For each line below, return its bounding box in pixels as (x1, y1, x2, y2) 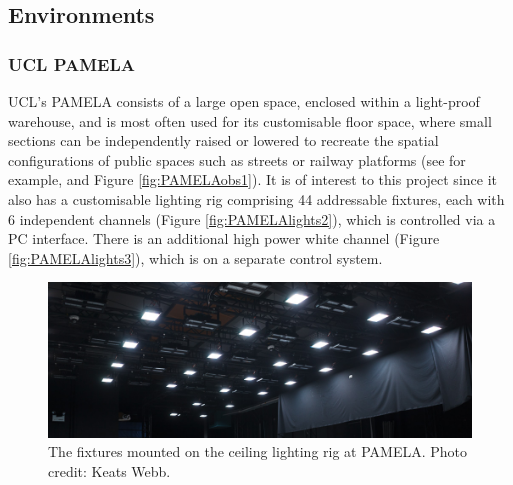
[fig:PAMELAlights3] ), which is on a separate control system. (8, 247, 383, 268)
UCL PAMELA (8, 51, 135, 76)
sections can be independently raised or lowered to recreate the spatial (8, 130, 439, 151)
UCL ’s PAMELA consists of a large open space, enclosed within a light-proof (8, 91, 480, 111)
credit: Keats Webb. (48, 460, 171, 481)
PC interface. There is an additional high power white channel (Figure (8, 228, 440, 249)
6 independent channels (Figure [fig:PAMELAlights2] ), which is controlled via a (8, 208, 496, 229)
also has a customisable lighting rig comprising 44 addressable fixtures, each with (8, 188, 505, 209)
